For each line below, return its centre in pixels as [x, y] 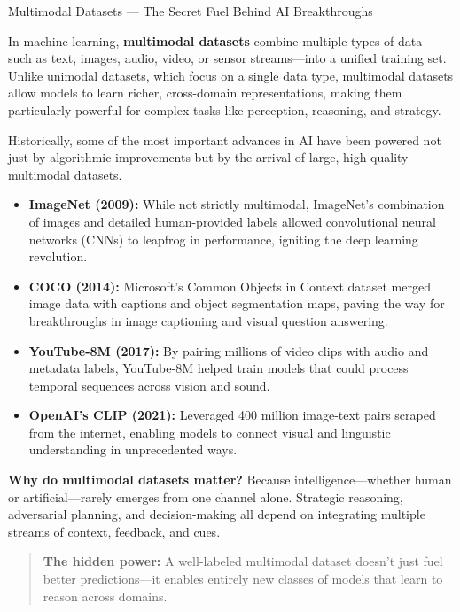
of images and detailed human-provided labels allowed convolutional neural [232, 221]
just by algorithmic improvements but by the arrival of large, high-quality [208, 157]
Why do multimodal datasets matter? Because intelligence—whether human [230, 480]
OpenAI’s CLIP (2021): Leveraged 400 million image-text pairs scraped [232, 415]
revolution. [58, 256]
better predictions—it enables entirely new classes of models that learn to [243, 579]
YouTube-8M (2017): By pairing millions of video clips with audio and [229, 350]
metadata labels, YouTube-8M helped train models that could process [218, 368]
